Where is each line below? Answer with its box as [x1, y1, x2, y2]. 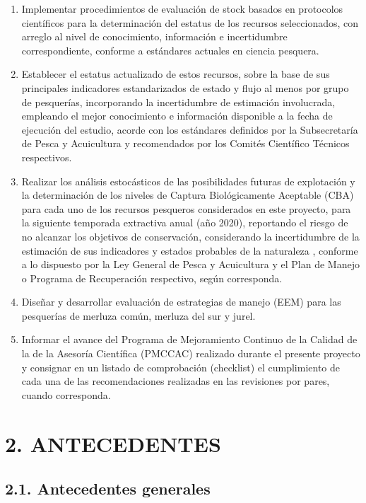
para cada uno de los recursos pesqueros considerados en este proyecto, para [21, 201, 351, 216]
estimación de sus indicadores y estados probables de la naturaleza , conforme [21, 243, 358, 258]
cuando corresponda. [21, 387, 111, 402]
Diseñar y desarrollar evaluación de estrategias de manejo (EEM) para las [21, 294, 341, 309]
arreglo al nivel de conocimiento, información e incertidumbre [21, 29, 288, 44]
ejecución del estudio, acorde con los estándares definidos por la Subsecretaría [21, 122, 358, 137]
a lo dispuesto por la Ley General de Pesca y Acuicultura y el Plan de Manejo [21, 257, 360, 272]
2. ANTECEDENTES [5, 429, 221, 458]
